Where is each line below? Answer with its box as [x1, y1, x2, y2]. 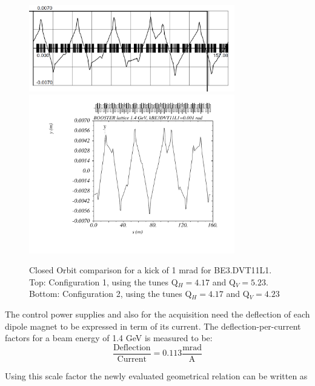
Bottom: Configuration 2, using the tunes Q [29, 287, 192, 300]
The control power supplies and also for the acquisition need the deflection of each [5, 308, 310, 321]
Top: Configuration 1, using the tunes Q [29, 275, 178, 288]
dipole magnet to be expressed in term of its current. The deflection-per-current [5, 319, 301, 332]
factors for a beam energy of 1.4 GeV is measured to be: [5, 331, 213, 344]
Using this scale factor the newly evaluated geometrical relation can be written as [5, 369, 308, 382]
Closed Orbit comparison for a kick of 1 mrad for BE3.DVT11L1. [29, 264, 272, 276]
